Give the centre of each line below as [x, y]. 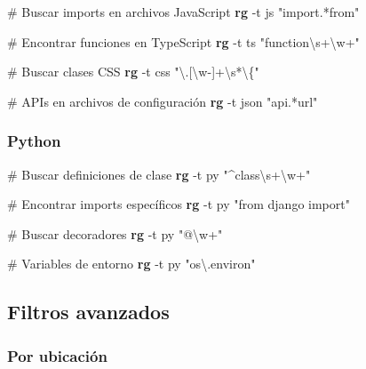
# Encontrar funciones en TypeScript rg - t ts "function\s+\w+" [183, 41]
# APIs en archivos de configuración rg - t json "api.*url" [163, 101]
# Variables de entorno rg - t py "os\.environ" [131, 264]
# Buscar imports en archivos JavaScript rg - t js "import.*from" [183, 12]
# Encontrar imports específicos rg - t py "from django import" [179, 204]
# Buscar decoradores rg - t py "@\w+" [115, 233]
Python [34, 141]
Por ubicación [57, 355]
